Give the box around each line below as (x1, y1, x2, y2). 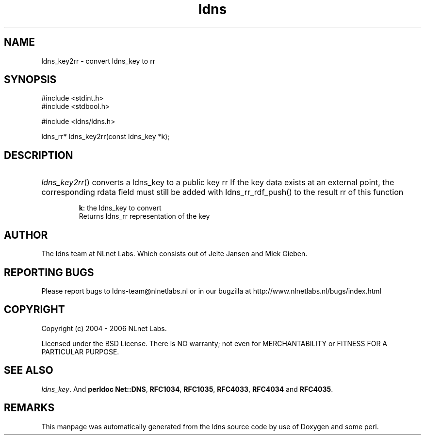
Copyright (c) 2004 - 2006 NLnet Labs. (41, 324, 167, 333)
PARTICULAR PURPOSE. (41, 347, 119, 356)
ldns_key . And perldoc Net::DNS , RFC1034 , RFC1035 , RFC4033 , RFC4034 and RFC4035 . (41, 385, 333, 393)
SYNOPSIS (4, 73, 57, 86)
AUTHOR (4, 228, 48, 241)
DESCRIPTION (4, 149, 73, 161)
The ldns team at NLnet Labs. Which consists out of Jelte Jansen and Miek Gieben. (41, 249, 308, 258)
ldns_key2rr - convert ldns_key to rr (41, 56, 155, 65)
